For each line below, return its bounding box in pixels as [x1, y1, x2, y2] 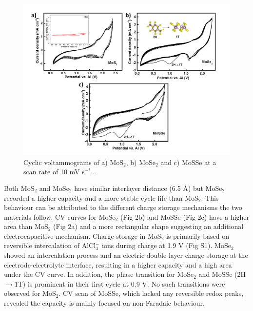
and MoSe [39, 183, 69, 193]
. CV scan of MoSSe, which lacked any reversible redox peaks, [58, 288, 244, 298]
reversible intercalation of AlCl [4, 240, 96, 250]
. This [201, 192, 219, 203]
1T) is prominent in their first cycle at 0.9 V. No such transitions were [14, 278, 225, 289]
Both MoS [4, 183, 35, 193]
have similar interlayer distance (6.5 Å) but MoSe [74, 183, 222, 193]
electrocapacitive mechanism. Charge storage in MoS [4, 230, 161, 241]
